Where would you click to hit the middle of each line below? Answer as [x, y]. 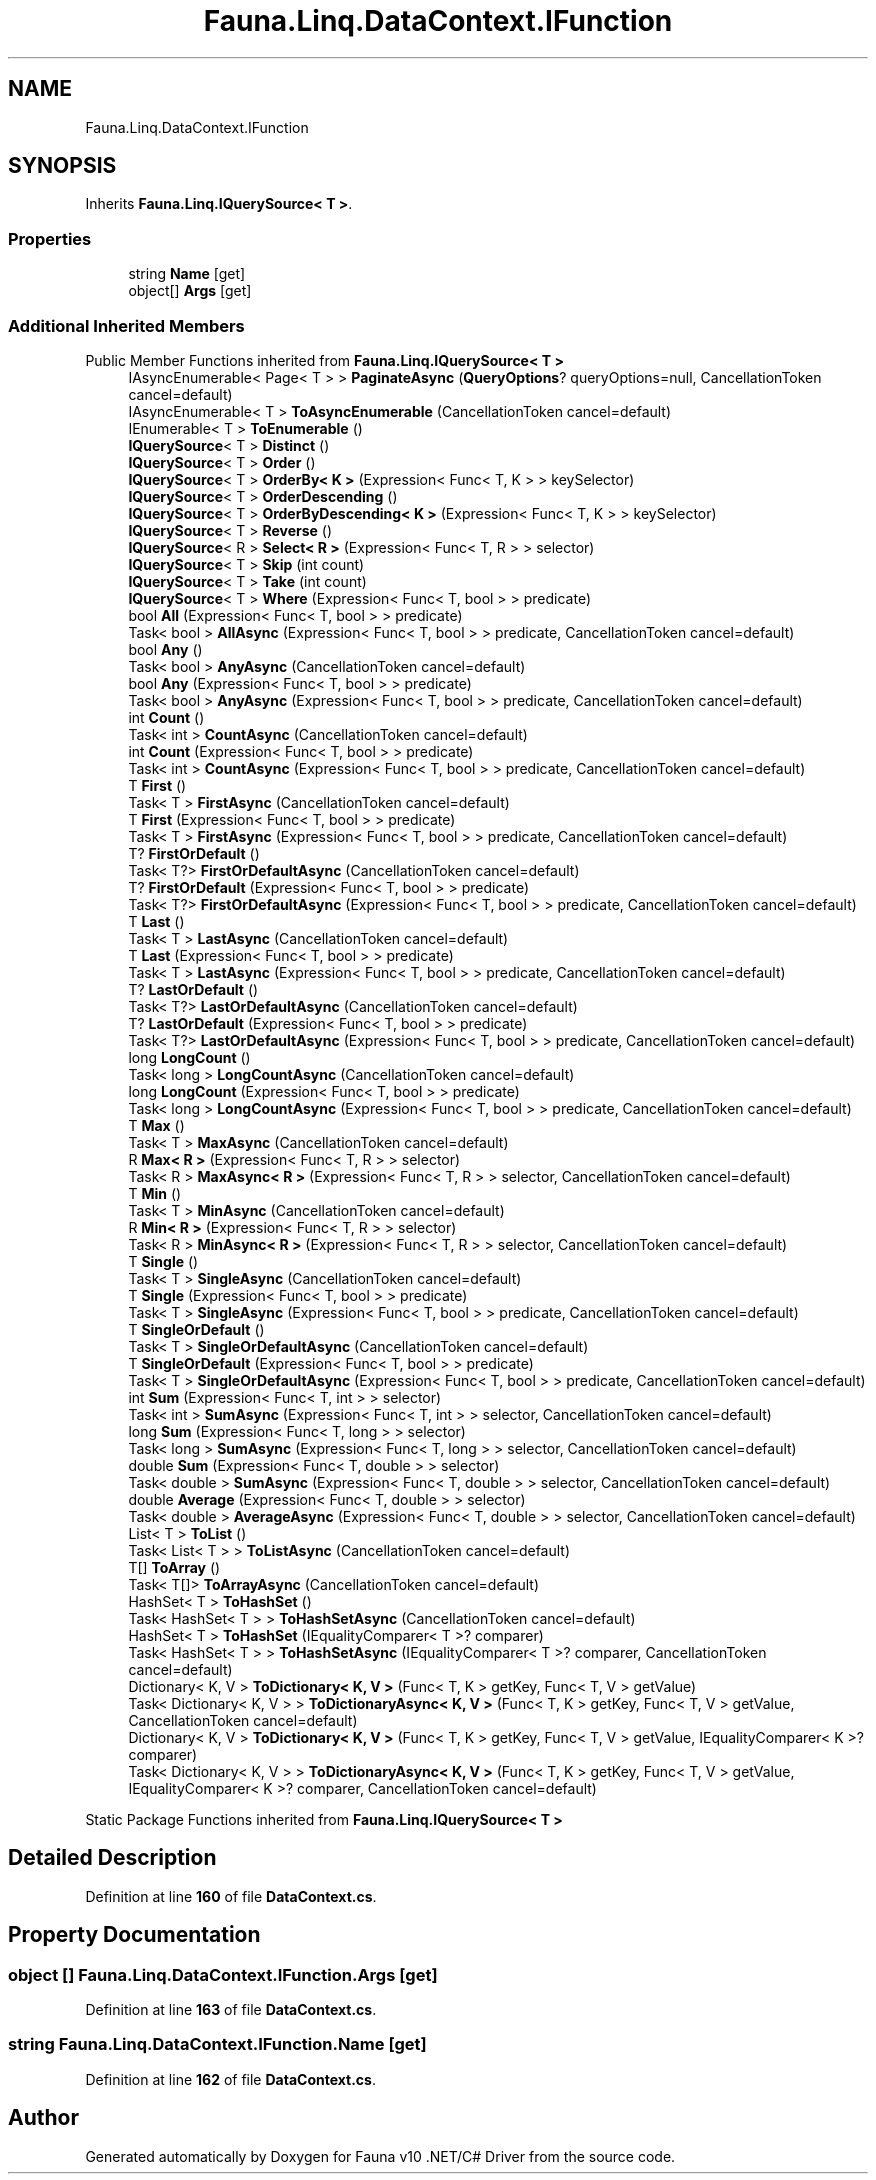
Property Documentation [134, 1935]
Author [43, 2118]
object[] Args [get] [190, 291]
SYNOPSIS [62, 166]
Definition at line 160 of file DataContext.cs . [231, 1896]
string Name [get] [187, 274]
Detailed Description [112, 1858]
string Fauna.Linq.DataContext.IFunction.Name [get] [217, 2044]
